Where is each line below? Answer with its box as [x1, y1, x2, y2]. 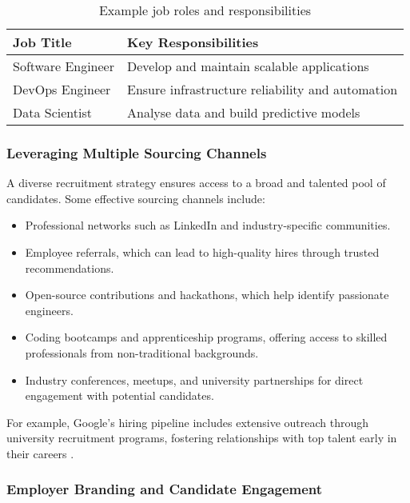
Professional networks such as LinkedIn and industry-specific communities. [25, 217, 391, 234]
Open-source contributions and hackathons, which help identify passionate [25, 286, 389, 303]
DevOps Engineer [13, 80, 111, 98]
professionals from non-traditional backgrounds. [25, 344, 259, 361]
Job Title [13, 33, 72, 51]
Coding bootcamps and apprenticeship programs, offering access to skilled [25, 329, 388, 345]
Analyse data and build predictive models [127, 103, 360, 122]
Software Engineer [13, 57, 114, 75]
